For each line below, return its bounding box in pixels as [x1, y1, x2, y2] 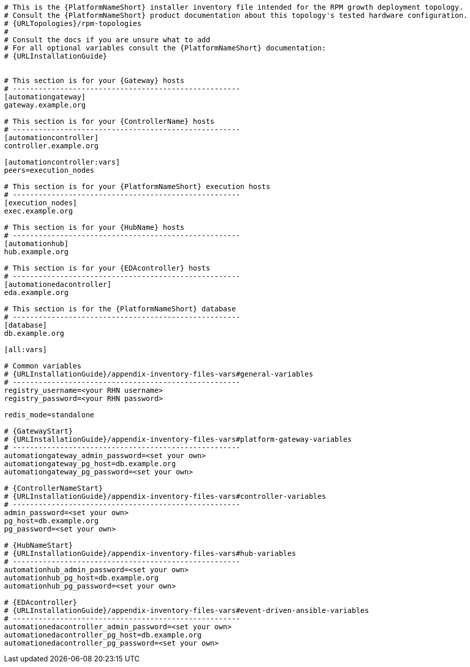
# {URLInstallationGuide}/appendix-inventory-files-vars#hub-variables [4, 549, 296, 557]
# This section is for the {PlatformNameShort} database [4, 305, 236, 313]
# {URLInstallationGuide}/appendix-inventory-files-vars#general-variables [4, 370, 313, 378]
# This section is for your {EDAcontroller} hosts [4, 264, 210, 272]
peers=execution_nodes [4, 166, 95, 174]
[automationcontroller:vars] [4, 158, 120, 166]
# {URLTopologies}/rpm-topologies [4, 19, 142, 28]
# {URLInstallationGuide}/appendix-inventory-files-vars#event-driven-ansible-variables [4, 606, 369, 615]
